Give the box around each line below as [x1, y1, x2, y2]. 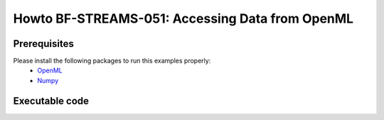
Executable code [13, 94, 89, 107]
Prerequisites [13, 38, 74, 50]
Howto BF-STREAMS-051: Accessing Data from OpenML [13, 11, 354, 26]
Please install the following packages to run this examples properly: [13, 57, 211, 65]
